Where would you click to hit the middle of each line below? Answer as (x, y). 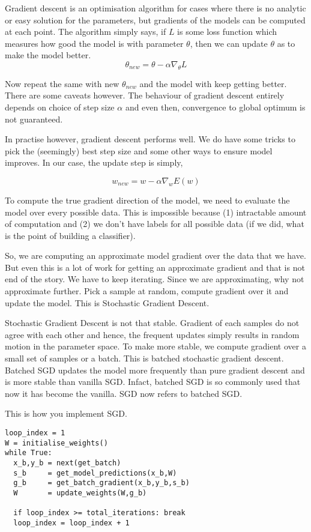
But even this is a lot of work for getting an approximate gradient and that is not (155, 267)
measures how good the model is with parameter (94, 43)
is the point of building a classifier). (70, 235)
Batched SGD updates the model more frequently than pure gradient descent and (155, 370)
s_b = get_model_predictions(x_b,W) (95, 473)
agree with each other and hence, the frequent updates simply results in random (152, 334)
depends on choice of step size (60, 107)
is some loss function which (227, 32)
